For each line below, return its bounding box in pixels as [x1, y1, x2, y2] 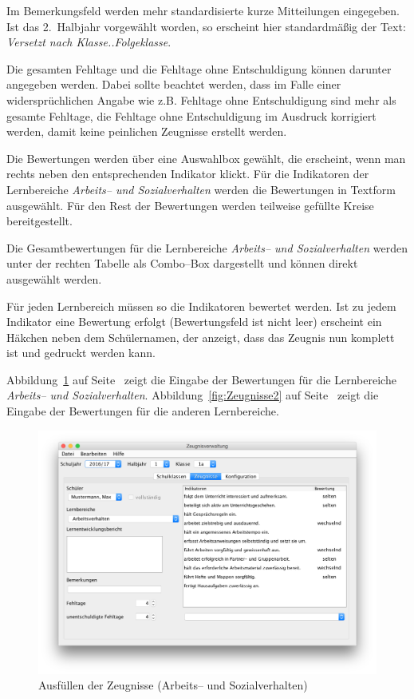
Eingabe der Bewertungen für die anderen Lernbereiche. [6, 403, 279, 419]
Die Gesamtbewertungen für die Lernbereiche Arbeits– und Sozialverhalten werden [6, 239, 408, 256]
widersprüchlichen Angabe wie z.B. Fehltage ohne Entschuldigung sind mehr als [6, 91, 396, 108]
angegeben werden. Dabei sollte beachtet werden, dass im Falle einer [6, 76, 341, 93]
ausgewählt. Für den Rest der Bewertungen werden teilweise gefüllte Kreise [6, 197, 374, 213]
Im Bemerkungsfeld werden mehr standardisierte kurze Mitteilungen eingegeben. [6, 2, 400, 18]
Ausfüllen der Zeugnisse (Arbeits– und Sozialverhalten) [38, 677, 308, 693]
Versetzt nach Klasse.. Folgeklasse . [6, 34, 172, 50]
